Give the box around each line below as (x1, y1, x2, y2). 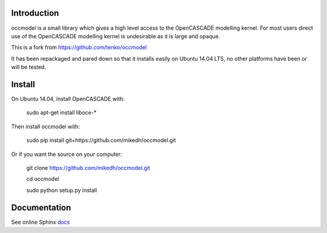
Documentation (11, 202, 71, 212)
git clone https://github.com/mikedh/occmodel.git (26, 164, 151, 171)
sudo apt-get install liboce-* (26, 109, 97, 116)
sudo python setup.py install (26, 186, 97, 194)
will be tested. (11, 64, 47, 71)
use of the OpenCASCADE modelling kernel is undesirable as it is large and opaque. (11, 32, 220, 39)
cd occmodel (26, 175, 59, 183)
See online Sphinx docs (11, 218, 70, 226)
